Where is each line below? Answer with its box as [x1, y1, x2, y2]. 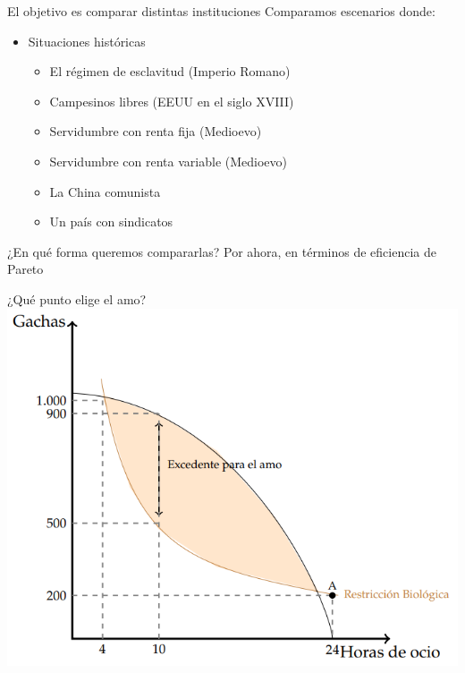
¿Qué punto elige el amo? [7, 289, 147, 308]
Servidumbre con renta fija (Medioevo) [49, 122, 262, 141]
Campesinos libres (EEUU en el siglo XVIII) [49, 91, 294, 110]
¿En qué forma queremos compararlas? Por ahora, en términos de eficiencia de [7, 242, 436, 260]
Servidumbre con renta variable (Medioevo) [49, 151, 287, 170]
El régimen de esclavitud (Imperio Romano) [49, 62, 291, 81]
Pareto [7, 260, 44, 278]
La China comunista [49, 182, 161, 200]
